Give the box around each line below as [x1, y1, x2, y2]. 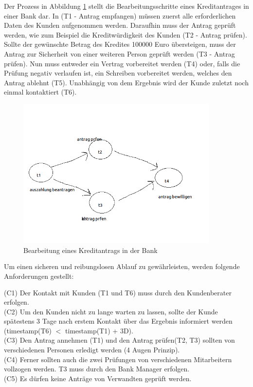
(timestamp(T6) [4, 325, 52, 335]
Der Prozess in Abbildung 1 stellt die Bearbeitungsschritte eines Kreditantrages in [4, 1, 249, 11]
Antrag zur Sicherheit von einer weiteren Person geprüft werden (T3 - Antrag [4, 48, 235, 58]
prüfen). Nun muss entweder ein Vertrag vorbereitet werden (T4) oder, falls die [4, 58, 240, 68]
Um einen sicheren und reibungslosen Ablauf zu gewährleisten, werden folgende [4, 261, 240, 271]
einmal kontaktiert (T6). [4, 87, 77, 97]
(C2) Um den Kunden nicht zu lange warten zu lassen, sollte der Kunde [4, 306, 218, 316]
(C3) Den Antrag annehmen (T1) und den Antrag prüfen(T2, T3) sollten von [4, 335, 235, 345]
